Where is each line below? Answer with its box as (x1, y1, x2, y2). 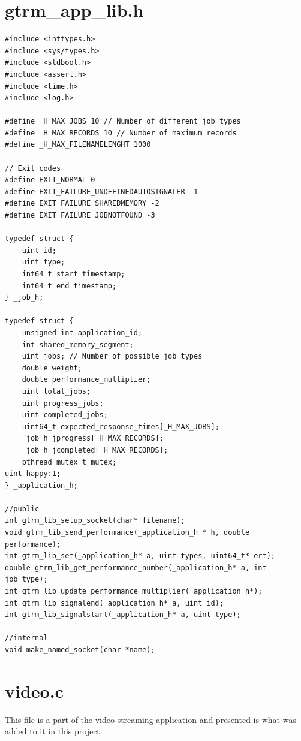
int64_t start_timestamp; (22, 270, 125, 278)
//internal (5, 634, 48, 643)
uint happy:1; (5, 469, 61, 478)
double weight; (22, 363, 82, 372)
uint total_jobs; (22, 387, 91, 396)
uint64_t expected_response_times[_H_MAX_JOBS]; (22, 422, 219, 431)
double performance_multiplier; (22, 375, 151, 384)
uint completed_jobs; (22, 411, 108, 420)
